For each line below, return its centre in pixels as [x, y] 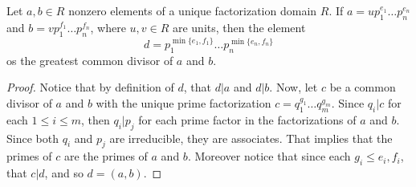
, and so [64, 173]
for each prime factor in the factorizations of [247, 119]
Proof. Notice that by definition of [90, 87]
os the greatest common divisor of [90, 60]
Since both [33, 138]
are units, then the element [239, 27]
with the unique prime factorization [184, 103]
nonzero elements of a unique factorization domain [193, 10]
